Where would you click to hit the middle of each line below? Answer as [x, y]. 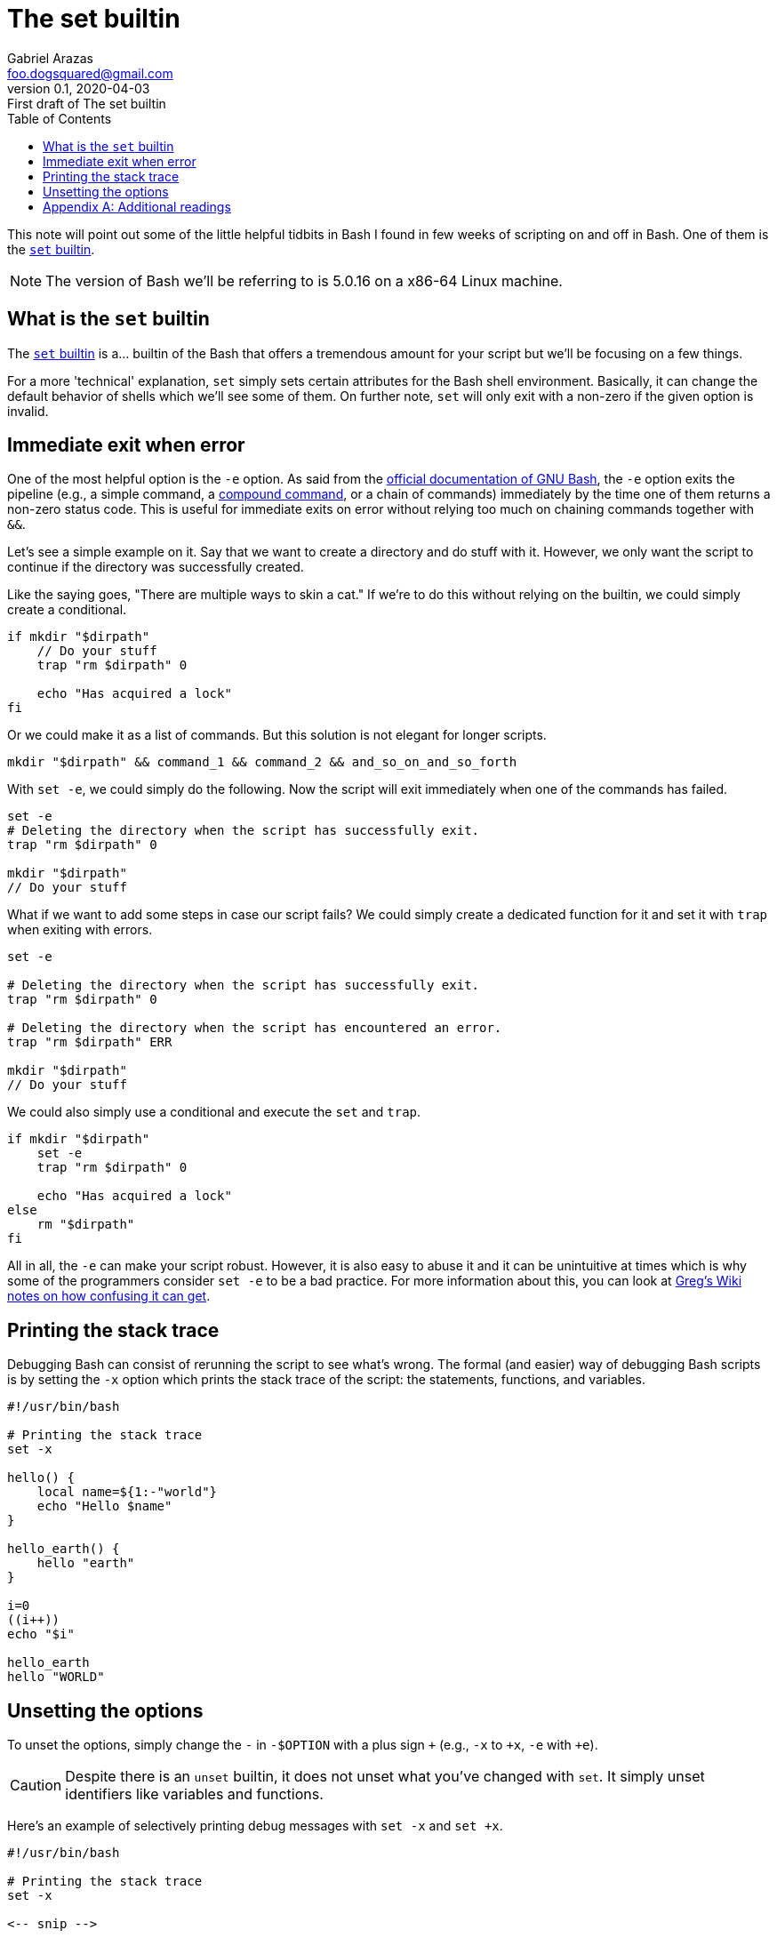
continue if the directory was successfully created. [156, 567]
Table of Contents [60, 118]
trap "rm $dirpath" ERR [90, 1042]
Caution [36, 1786]
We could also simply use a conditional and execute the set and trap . [214, 1112]
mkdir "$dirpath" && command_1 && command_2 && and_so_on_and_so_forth [262, 762]
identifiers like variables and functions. [194, 1794]
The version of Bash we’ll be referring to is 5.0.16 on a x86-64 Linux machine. [304, 280]
